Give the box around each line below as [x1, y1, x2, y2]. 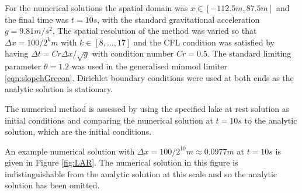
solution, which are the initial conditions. [5, 125, 152, 138]
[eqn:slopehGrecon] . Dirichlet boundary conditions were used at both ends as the [5, 71, 294, 83]
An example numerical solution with [5, 145, 135, 157]
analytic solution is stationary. [5, 83, 113, 95]
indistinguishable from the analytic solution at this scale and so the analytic [5, 167, 277, 180]
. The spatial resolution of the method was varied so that [52, 24, 257, 37]
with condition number [92, 47, 174, 59]
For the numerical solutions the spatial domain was [5, 2, 188, 13]
